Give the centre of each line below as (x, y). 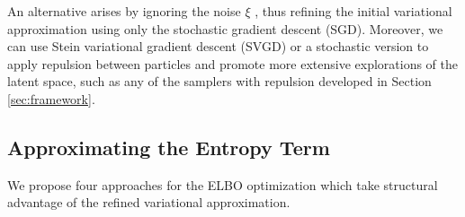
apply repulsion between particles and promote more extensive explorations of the (233, 63)
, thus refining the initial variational (353, 11)
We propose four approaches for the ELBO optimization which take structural (223, 184)
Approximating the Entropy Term (169, 147)
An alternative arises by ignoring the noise (124, 11)
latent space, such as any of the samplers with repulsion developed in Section (219, 81)
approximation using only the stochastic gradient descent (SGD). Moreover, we (225, 28)
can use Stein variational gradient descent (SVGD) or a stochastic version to (218, 46)
